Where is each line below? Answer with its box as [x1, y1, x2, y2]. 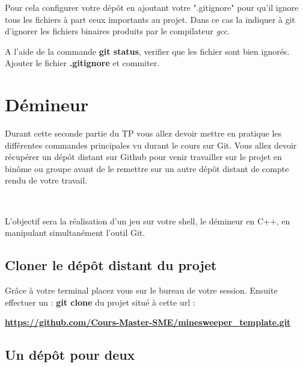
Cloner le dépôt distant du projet [5, 256, 217, 274]
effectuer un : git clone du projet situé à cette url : [5, 295, 195, 308]
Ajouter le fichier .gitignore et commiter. [5, 57, 160, 69]
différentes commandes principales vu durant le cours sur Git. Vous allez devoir [5, 138, 297, 151]
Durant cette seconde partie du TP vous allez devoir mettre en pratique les [5, 127, 282, 140]
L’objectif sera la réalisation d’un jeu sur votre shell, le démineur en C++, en [5, 214, 290, 227]
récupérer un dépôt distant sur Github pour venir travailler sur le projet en [5, 150, 282, 163]
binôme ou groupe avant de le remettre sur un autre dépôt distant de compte [5, 162, 289, 174]
